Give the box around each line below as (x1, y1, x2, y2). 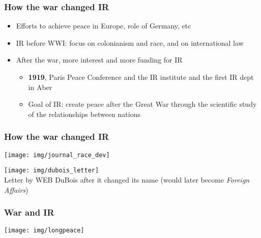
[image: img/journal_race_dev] (4, 151, 110, 159)
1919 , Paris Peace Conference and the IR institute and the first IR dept (28, 72, 254, 82)
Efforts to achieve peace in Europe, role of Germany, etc (16, 20, 191, 31)
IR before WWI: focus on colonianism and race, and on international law (16, 37, 244, 48)
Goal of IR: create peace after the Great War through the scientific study (28, 99, 257, 109)
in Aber (28, 81, 52, 92)
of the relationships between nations (28, 108, 140, 119)
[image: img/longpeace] (4, 227, 84, 234)
